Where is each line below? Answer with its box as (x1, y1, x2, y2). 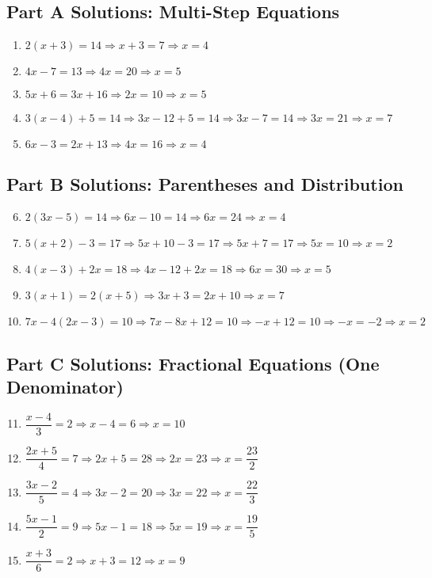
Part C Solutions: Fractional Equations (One (6, 351, 380, 375)
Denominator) (6, 375, 124, 399)
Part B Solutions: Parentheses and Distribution (6, 171, 403, 196)
